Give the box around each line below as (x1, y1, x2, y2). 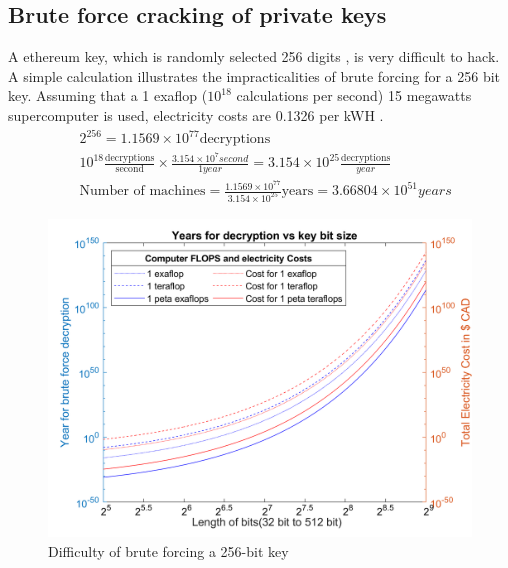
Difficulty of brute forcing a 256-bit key (48, 540, 289, 561)
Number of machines (79, 184, 206, 199)
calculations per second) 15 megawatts (236, 85, 472, 106)
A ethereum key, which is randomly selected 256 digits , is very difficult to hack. (8, 46, 500, 67)
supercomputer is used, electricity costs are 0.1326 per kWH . (8, 104, 384, 125)
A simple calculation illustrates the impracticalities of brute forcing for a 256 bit (8, 65, 501, 86)
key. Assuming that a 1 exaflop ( (8, 85, 208, 106)
